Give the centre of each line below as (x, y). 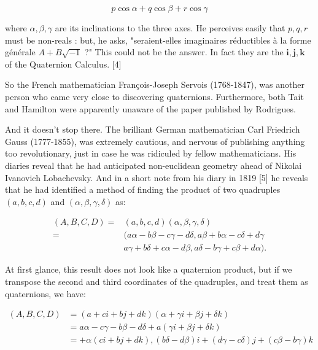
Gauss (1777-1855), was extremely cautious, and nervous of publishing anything (155, 141)
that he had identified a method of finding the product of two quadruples (143, 189)
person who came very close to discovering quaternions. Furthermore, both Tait (154, 96)
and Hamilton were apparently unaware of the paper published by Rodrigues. (150, 108)
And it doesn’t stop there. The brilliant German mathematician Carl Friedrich (153, 129)
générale (20, 52)
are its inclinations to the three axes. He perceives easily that (170, 28)
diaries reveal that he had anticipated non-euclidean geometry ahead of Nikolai (153, 165)
